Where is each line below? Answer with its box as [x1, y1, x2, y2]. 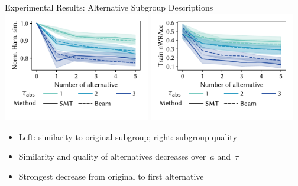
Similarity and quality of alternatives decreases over [18, 150, 206, 162]
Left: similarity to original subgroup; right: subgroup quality [18, 130, 237, 142]
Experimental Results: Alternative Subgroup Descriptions [5, 1, 213, 13]
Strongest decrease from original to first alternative [18, 170, 204, 182]
